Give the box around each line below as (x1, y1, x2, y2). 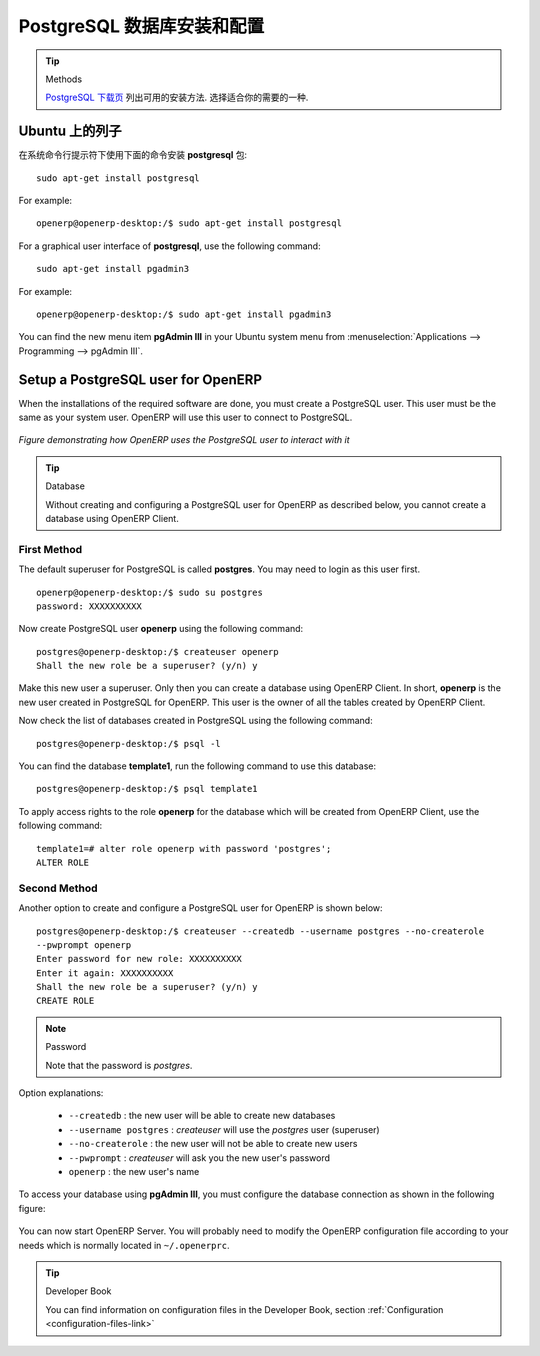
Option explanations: (18, 1087, 104, 1099)
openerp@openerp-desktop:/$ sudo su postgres (36, 586, 264, 598)
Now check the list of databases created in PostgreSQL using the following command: (18, 715, 374, 727)
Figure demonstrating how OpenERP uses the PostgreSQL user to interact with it (18, 434, 350, 446)
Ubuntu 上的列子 (18, 123, 122, 140)
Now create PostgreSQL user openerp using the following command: (18, 623, 304, 635)
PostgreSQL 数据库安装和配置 (18, 15, 265, 37)
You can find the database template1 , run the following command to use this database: (18, 760, 377, 772)
